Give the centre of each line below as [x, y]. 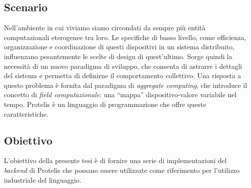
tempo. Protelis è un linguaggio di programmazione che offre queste [105, 104]
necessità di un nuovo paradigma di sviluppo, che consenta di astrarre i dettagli [123, 66]
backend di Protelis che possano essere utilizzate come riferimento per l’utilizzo [122, 170]
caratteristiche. [26, 114]
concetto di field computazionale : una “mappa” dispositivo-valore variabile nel [120, 94]
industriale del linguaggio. [43, 179]
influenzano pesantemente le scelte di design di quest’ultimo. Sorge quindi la [118, 56]
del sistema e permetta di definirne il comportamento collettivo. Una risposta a [123, 75]
